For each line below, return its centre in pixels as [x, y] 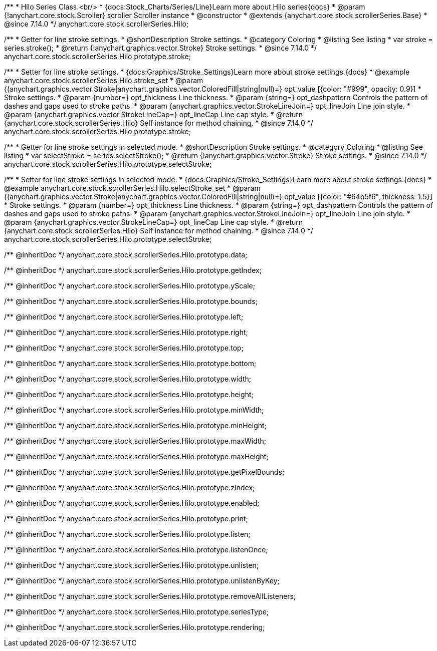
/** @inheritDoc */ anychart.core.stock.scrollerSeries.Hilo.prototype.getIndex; [133, 270]
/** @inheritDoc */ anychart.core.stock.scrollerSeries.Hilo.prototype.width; [128, 379]
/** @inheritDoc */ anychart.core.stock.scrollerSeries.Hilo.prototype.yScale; [130, 286]
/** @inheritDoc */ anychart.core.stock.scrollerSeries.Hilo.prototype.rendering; [135, 627]
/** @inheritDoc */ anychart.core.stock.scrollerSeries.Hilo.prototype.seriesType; [137, 612]
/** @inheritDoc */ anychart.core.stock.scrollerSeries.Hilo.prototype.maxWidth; [135, 441]
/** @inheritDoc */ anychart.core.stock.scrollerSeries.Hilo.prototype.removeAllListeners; [150, 596]
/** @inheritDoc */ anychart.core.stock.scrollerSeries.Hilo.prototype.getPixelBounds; [144, 472]
